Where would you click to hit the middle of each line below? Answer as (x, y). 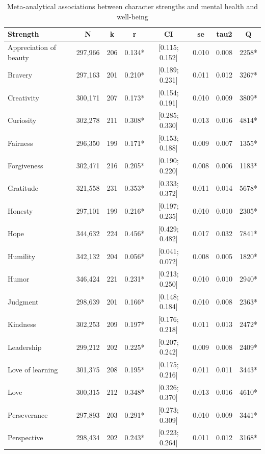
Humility (22, 256)
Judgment (23, 301)
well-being (132, 16)
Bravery (20, 75)
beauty (18, 57)
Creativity (23, 97)
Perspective (25, 437)
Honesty (20, 210)
